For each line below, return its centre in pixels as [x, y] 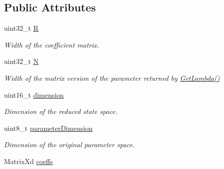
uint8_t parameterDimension [48, 128]
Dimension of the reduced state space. [61, 111]
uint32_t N [21, 61]
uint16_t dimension [34, 94]
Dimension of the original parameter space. [69, 144]
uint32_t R [21, 28]
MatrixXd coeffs [28, 161]
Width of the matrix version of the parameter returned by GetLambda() [112, 78]
